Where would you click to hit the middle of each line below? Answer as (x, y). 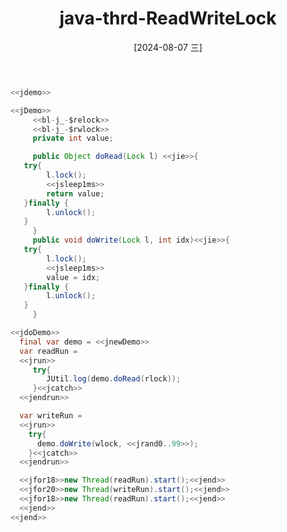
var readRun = (48, 351)
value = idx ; (73, 277)
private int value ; (73, 138)
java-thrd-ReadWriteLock (168, 18)
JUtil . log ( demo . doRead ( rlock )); (114, 379)
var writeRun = (51, 416)
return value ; (75, 193)
